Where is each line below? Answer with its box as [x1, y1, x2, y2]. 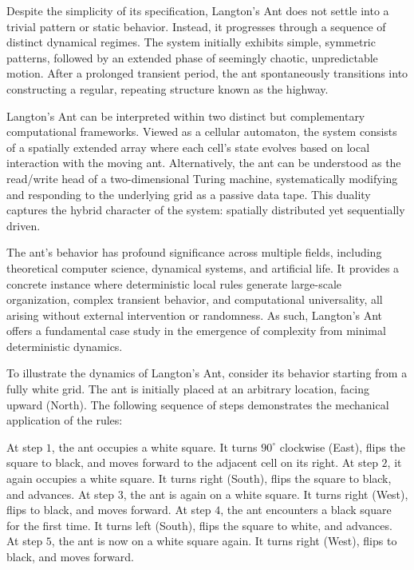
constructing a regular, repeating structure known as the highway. [6, 80, 329, 97]
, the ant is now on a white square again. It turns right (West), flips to [51, 532, 397, 549]
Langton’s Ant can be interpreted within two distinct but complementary [6, 107, 365, 124]
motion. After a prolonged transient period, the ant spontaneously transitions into [6, 65, 408, 82]
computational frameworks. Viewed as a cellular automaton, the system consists [6, 123, 397, 140]
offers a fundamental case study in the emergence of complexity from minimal [6, 322, 386, 339]
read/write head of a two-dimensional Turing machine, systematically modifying [6, 169, 398, 186]
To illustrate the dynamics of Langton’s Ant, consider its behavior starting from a [6, 365, 408, 381]
